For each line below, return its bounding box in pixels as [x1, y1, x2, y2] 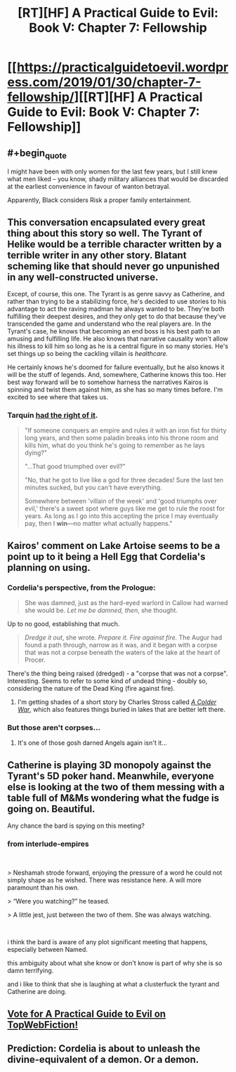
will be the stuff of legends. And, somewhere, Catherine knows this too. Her [7, 371, 227, 378]
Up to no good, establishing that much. [7, 619, 120, 628]
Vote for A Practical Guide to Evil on [7, 1007, 166, 1019]
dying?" [24, 449, 48, 457]
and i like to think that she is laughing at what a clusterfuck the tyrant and [7, 980, 220, 988]
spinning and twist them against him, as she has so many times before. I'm [7, 385, 223, 394]
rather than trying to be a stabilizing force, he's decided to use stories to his [7, 297, 227, 305]
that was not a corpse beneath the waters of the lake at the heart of [24, 648, 221, 656]
